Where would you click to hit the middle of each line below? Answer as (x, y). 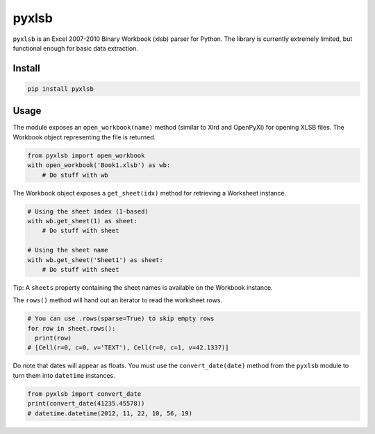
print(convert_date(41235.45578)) (86, 403)
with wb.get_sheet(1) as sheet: (83, 221)
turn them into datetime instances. (64, 375)
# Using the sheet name (68, 250)
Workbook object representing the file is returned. (84, 137)
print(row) (53, 338)
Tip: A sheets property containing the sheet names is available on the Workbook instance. (143, 287)
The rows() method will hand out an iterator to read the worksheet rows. (117, 300)
